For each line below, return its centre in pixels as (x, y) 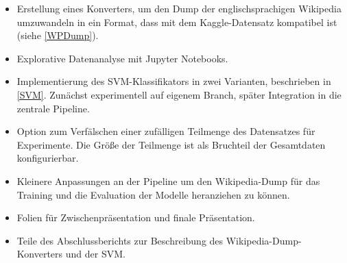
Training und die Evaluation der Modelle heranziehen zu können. (153, 194)
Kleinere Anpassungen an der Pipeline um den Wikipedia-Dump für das (168, 180)
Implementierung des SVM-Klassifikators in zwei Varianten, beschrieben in (174, 81)
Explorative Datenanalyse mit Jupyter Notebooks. (122, 58)
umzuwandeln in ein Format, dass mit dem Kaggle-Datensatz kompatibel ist (177, 22)
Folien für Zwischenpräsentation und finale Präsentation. (136, 217)
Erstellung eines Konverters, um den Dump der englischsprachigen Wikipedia (179, 8)
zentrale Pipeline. (53, 108)
